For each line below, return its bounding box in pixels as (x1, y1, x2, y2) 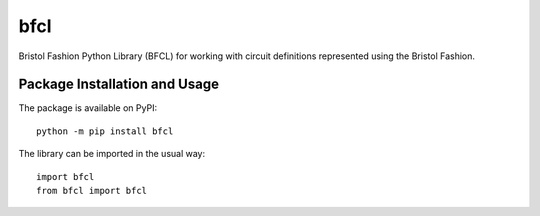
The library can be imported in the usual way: (18, 148, 206, 160)
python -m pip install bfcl (36, 125, 174, 137)
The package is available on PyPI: (18, 102, 158, 114)
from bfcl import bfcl (36, 185, 148, 197)
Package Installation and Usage (18, 76, 220, 93)
